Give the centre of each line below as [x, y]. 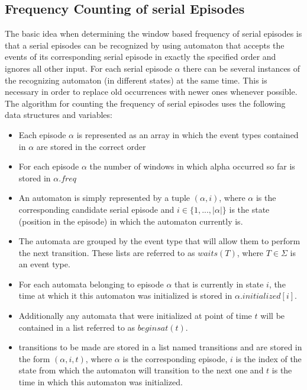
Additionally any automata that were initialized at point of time [135, 316]
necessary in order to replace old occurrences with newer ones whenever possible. [151, 92]
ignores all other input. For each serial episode [88, 68]
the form [34, 358]
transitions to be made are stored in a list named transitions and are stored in [160, 347]
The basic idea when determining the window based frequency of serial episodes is [153, 33]
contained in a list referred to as [77, 327]
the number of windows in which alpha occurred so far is [192, 166]
